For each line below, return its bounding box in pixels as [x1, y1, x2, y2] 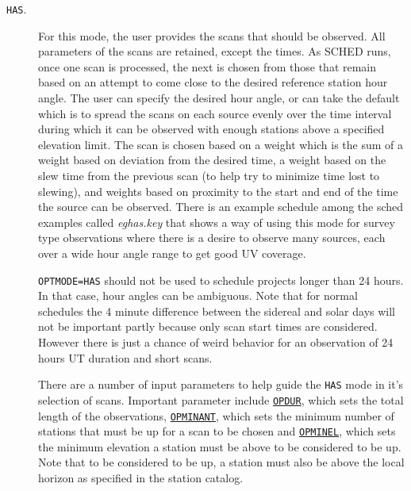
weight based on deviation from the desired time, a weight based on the [38, 152, 386, 168]
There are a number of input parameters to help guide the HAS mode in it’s [38, 376, 404, 393]
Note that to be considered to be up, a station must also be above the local [38, 454, 405, 470]
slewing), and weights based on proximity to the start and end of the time [38, 182, 398, 199]
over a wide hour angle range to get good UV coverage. [38, 244, 306, 261]
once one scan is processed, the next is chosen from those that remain [38, 58, 377, 75]
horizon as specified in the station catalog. [38, 470, 244, 485]
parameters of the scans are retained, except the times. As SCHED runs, [38, 43, 391, 59]
